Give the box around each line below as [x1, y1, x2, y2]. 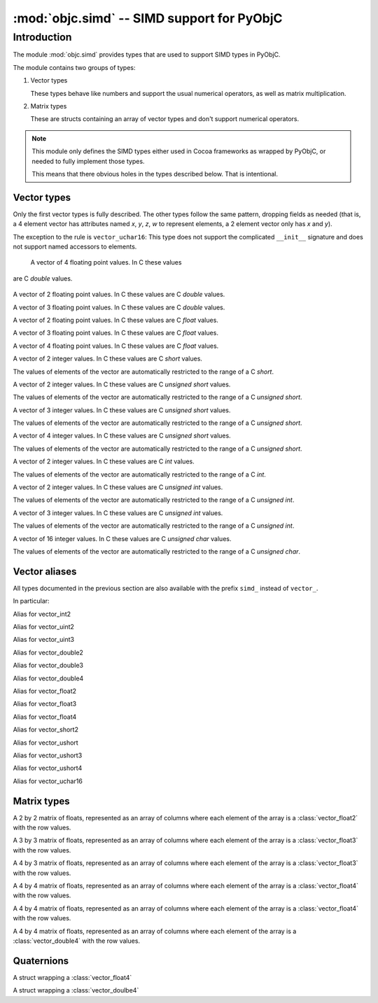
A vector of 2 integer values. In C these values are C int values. [13, 457, 195, 465]
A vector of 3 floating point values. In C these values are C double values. [13, 303, 225, 311]
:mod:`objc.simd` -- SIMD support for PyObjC [13, 10, 283, 26]
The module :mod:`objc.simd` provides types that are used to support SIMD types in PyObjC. [13, 50, 281, 59]
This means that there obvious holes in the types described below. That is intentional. [31, 169, 278, 178]
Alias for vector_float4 [13, 713, 77, 721]
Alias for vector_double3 [13, 661, 84, 670]
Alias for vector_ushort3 [13, 751, 83, 759]
